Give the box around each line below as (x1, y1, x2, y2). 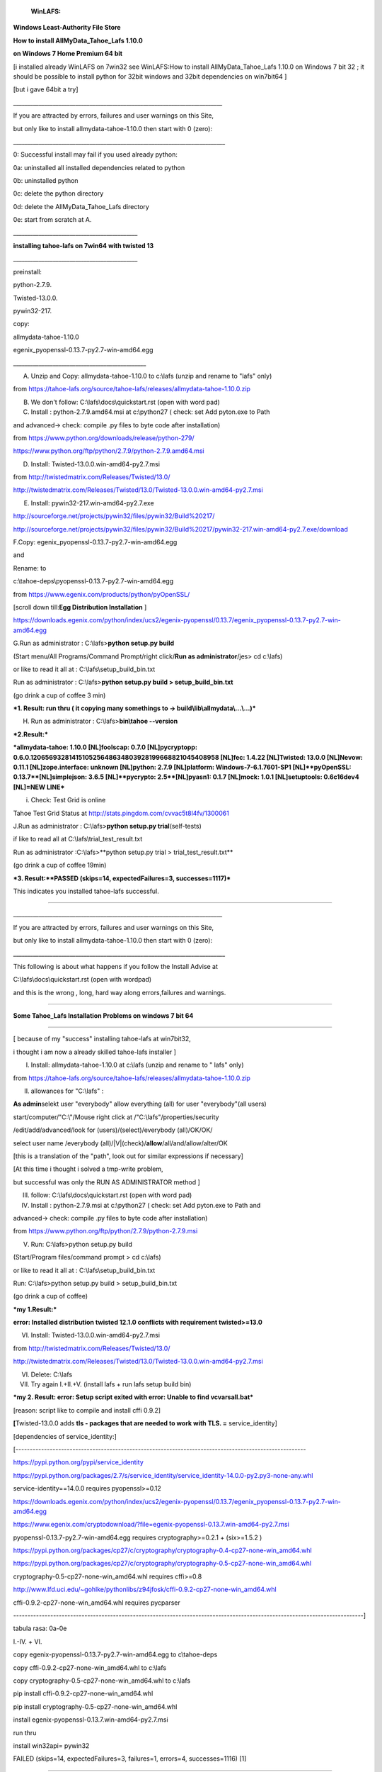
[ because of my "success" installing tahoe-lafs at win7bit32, (13, 1035, 191, 1043)
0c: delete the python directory (13, 189, 104, 198)
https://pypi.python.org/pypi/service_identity (13, 1458, 144, 1467)
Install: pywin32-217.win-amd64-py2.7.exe (30, 498, 155, 507)
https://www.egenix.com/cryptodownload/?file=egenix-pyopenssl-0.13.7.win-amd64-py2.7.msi (13, 1520, 289, 1529)
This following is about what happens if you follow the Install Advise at (13, 962, 219, 970)
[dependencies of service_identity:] (13, 1432, 117, 1440)
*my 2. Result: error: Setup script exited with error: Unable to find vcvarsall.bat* (13, 1393, 254, 1401)
